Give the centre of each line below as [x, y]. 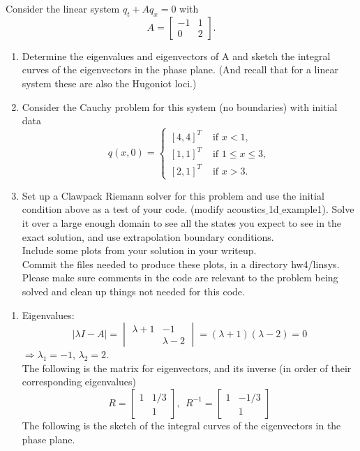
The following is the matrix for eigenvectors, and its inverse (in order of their [187, 368]
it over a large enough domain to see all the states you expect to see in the [182, 223]
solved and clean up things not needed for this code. [133, 291]
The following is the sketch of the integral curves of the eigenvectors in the [181, 425]
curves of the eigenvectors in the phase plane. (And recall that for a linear [180, 69]
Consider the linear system [63, 8]
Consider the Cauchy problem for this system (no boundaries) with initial [180, 106]
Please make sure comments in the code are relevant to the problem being [180, 278]
